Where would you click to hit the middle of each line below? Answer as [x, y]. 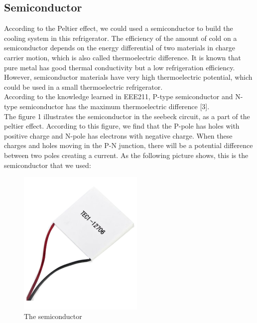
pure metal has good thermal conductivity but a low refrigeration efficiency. [120, 67]
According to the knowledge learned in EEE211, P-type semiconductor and [119, 96]
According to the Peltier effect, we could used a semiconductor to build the [119, 28]
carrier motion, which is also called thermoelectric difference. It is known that [123, 57]
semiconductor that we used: [48, 165]
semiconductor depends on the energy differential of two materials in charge [120, 48]
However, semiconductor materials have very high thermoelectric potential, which [128, 77]
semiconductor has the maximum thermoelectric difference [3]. [115, 106]
